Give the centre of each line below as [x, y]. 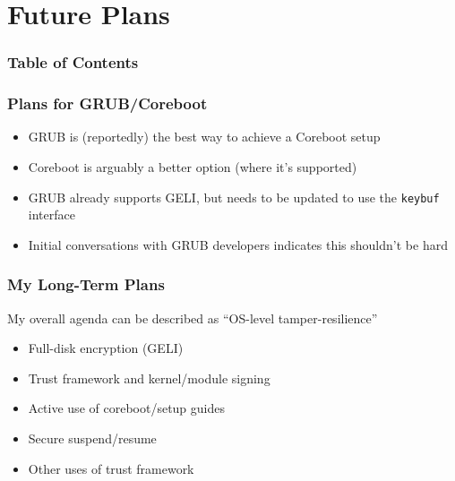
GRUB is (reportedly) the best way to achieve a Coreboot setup [204, 137]
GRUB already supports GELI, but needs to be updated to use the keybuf [234, 197]
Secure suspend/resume [92, 438]
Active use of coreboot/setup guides [126, 408]
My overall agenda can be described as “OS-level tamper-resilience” [193, 318]
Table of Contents [73, 62]
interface [52, 215]
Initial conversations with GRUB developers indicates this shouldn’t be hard [238, 244]
